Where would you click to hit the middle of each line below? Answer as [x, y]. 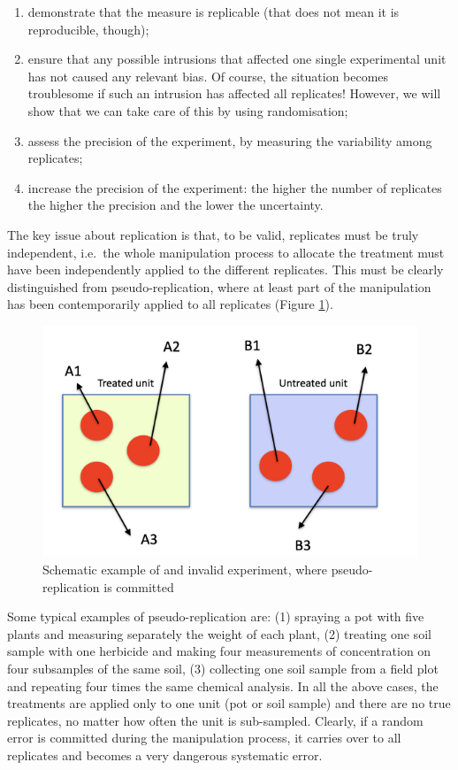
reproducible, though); [88, 29]
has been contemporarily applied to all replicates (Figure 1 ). [170, 304]
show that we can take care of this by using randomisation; [188, 110]
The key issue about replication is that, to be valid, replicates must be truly [213, 234]
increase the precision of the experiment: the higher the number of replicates [235, 187]
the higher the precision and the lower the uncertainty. [176, 205]
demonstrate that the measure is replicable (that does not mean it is [214, 12]
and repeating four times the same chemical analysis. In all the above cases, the [223, 685]
